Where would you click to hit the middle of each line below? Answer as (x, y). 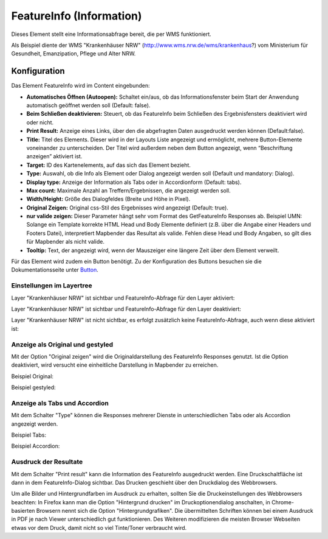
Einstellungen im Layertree (52, 286)
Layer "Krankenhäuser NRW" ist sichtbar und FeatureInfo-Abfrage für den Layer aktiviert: (123, 298)
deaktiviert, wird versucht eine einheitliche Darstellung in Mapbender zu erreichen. (115, 365)
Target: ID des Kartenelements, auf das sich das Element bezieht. (109, 165)
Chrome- (283, 502)
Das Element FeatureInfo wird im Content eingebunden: (80, 86)
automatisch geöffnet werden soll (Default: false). (88, 105)
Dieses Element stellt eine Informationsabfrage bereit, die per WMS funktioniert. (111, 34)
